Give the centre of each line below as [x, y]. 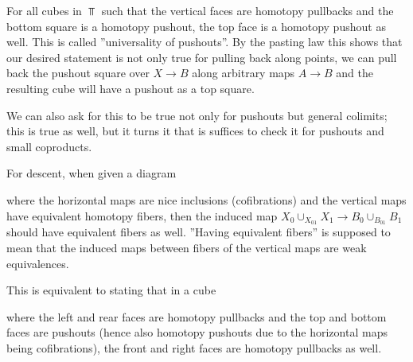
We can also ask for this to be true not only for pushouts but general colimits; [197, 115]
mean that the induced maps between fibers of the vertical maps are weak [187, 247]
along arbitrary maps [244, 73]
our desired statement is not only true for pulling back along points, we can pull [202, 57]
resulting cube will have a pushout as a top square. [131, 88]
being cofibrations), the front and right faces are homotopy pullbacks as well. [194, 347]
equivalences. [38, 263]
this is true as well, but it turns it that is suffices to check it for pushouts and [195, 131]
